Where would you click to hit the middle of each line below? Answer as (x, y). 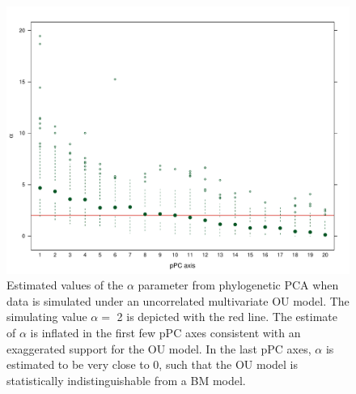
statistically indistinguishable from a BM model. (126, 380)
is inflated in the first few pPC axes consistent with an (165, 332)
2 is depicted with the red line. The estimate (227, 317)
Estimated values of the (65, 285)
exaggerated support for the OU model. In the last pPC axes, (159, 348)
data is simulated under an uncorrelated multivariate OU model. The (178, 300)
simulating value (47, 317)
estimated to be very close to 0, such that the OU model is (153, 364)
